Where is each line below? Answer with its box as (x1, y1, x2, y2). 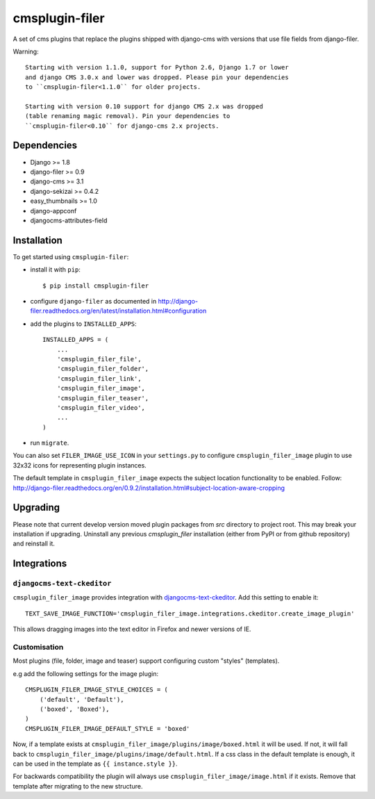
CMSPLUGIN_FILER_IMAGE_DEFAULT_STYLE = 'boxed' (25, 725, 190, 732)
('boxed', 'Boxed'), (39, 705, 110, 713)
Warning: (12, 47, 39, 56)
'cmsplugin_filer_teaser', (56, 394, 149, 402)
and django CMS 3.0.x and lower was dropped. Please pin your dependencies (25, 73, 289, 81)
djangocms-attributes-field (30, 216, 108, 224)
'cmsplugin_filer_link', (56, 374, 142, 382)
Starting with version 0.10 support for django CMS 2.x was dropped (25, 102, 263, 110)
